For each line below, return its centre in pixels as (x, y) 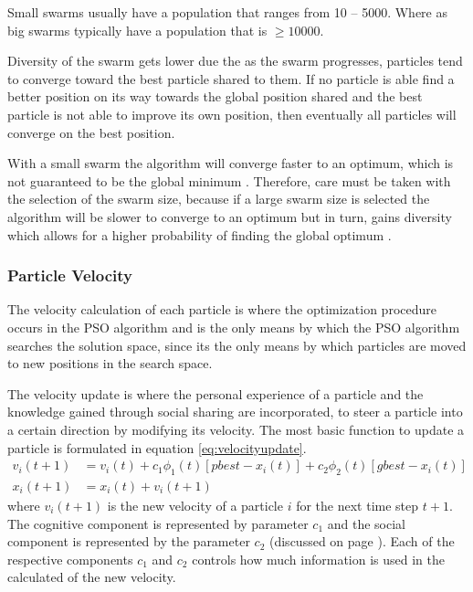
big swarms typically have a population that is (137, 30)
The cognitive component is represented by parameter (158, 523)
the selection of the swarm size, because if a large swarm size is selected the (219, 199)
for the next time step (357, 505)
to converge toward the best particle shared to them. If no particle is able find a (231, 78)
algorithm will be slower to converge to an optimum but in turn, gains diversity (230, 216)
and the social (367, 523)
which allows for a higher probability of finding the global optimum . (200, 234)
